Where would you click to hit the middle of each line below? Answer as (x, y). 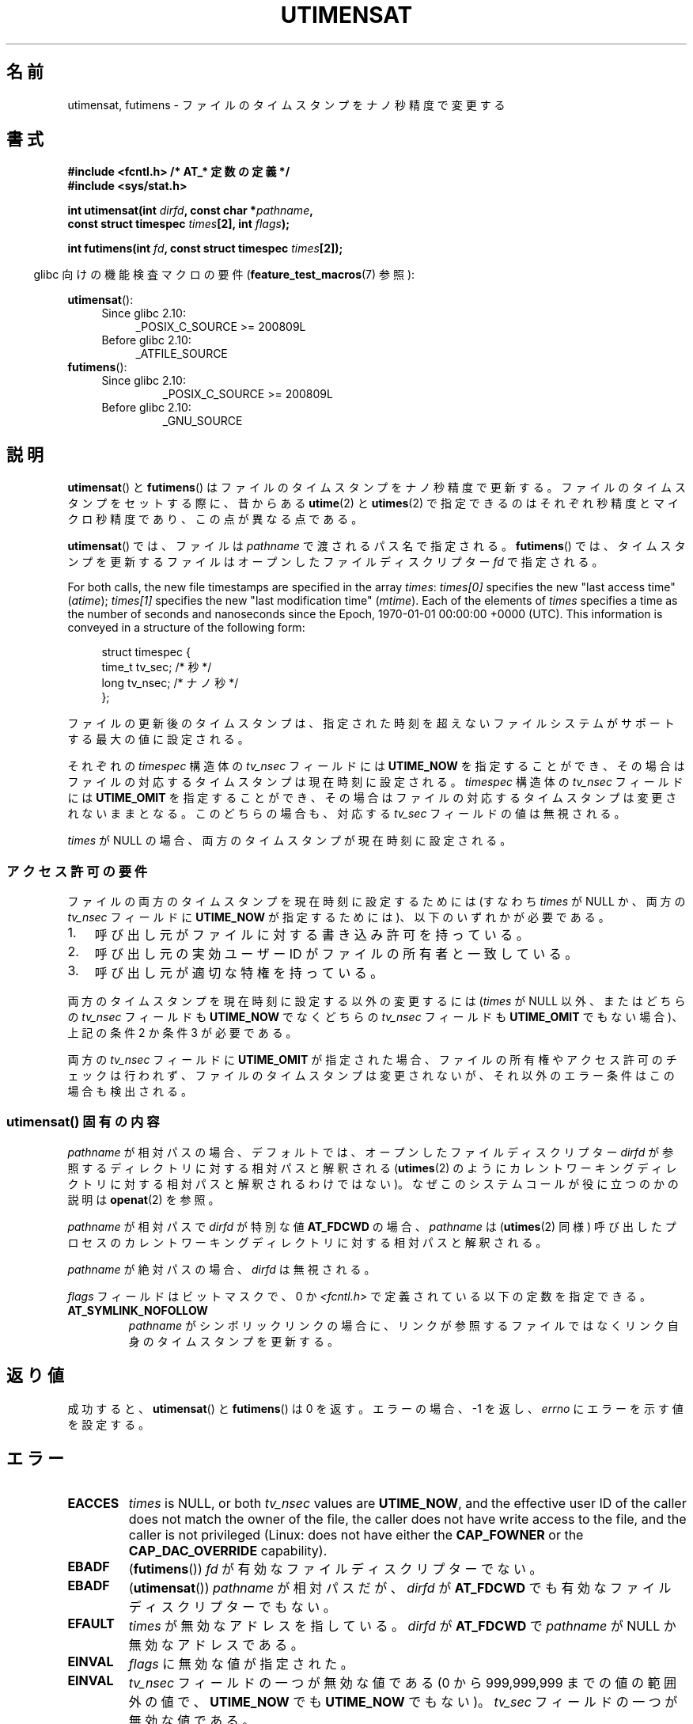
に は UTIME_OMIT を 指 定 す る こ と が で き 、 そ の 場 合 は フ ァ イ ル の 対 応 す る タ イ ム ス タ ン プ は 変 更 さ (372, 798)
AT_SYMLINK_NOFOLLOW (138, 1310)
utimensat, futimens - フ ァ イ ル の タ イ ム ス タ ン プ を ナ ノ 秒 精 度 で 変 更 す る (286, 104)
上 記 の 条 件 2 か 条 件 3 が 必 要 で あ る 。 (182, 1033)
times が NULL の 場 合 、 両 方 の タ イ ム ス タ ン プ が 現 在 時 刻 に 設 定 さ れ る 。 (290, 841)
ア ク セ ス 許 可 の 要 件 (77, 871)
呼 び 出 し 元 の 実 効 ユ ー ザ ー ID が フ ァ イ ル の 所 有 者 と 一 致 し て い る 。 (336, 954)
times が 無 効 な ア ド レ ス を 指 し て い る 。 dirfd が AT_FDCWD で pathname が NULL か (402, 1626)
